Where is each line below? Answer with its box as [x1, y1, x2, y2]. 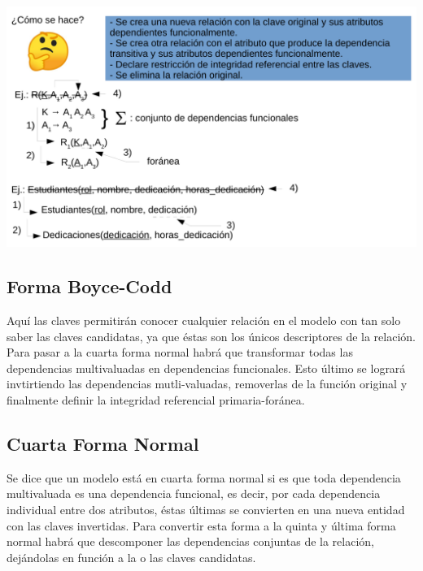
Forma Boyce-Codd [7, 274, 172, 299]
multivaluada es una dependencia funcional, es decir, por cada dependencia [7, 485, 381, 502]
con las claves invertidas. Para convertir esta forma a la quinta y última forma [7, 517, 396, 534]
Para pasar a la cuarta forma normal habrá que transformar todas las [7, 344, 353, 361]
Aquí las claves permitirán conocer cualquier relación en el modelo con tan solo [7, 312, 401, 329]
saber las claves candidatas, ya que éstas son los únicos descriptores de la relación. [7, 327, 416, 344]
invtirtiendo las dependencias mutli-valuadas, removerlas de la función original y [7, 375, 408, 392]
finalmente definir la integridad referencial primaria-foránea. [7, 391, 305, 409]
